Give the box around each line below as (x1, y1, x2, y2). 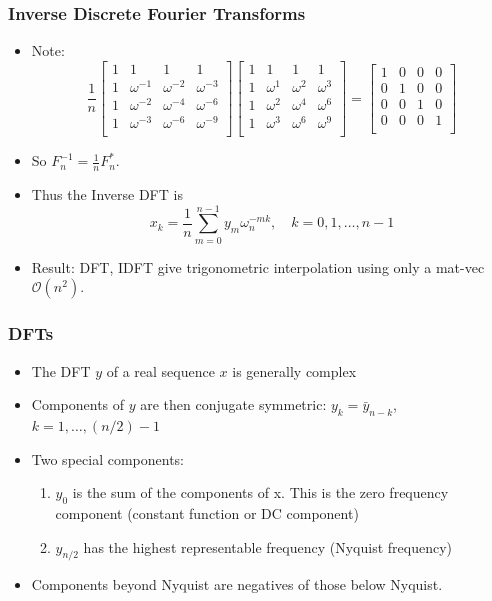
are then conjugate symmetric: (140, 394, 327, 415)
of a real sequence (106, 360, 215, 381)
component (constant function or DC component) (55, 502, 359, 523)
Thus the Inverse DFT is (31, 184, 183, 205)
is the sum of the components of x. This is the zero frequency (72, 482, 449, 503)
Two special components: (31, 448, 184, 469)
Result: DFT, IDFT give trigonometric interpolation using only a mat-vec (31, 256, 485, 277)
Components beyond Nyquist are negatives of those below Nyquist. (31, 574, 443, 595)
